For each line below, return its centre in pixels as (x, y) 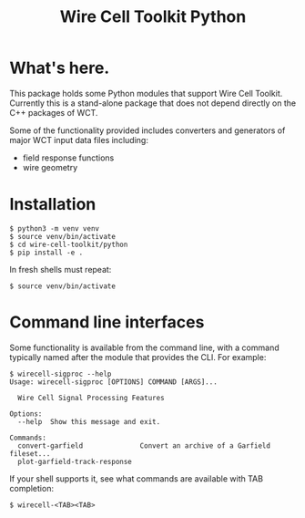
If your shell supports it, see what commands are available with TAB (137, 478)
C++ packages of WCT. (54, 112)
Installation (53, 205)
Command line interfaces (107, 322)
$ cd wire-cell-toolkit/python (69, 244)
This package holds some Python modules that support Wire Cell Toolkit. (146, 93)
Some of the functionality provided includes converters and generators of (147, 130)
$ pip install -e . (46, 253)
